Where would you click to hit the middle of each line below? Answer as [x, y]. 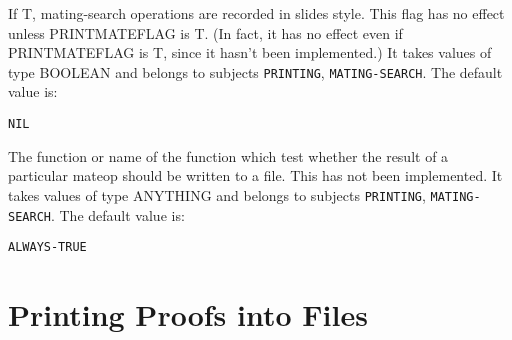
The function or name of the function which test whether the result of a [228, 155]
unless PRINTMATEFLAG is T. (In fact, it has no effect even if [205, 32]
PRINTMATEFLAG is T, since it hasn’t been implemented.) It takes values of [250, 52]
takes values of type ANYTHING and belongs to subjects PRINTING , [217, 194]
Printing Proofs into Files [188, 314]
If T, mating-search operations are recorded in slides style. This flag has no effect [256, 13]
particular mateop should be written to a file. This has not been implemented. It [255, 175]
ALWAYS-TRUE [47, 247]
